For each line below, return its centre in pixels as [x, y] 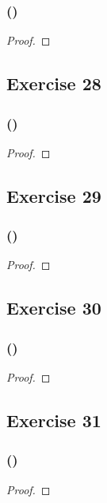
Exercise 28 [54, 83]
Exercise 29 [54, 195]
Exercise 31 [54, 420]
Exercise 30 [54, 308]
